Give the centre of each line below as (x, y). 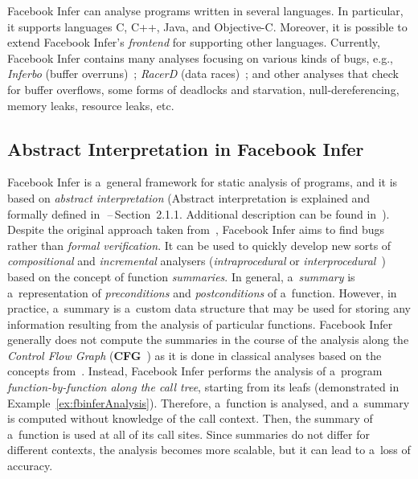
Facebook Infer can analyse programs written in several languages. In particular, (205, 10)
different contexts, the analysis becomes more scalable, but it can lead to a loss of (209, 450)
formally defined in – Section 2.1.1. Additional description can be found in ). (199, 213)
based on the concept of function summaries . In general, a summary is (181, 276)
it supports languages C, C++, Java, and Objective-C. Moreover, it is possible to (207, 26)
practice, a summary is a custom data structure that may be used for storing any (209, 308)
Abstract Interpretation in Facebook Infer (186, 148)
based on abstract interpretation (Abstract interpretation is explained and (189, 197)
